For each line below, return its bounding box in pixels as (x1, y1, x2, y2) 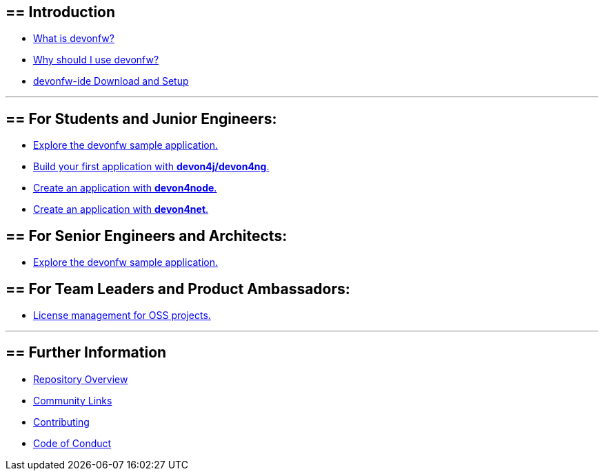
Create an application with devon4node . (33, 182, 217, 194)
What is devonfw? (33, 32, 114, 45)
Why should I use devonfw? (33, 54, 159, 66)
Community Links (33, 394, 112, 406)
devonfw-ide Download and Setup (33, 75, 189, 87)
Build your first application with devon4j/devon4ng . (33, 161, 270, 173)
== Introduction (6, 3, 116, 21)
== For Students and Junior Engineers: (6, 110, 277, 127)
